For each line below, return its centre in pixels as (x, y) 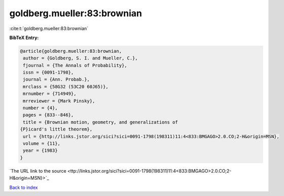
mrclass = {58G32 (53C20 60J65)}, (66, 87)
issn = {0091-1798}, (48, 73)
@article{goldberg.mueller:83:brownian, (71, 51)
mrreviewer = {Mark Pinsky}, (59, 101)
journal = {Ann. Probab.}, (56, 79)
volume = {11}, (42, 143)
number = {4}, (40, 108)
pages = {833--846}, (48, 115)
